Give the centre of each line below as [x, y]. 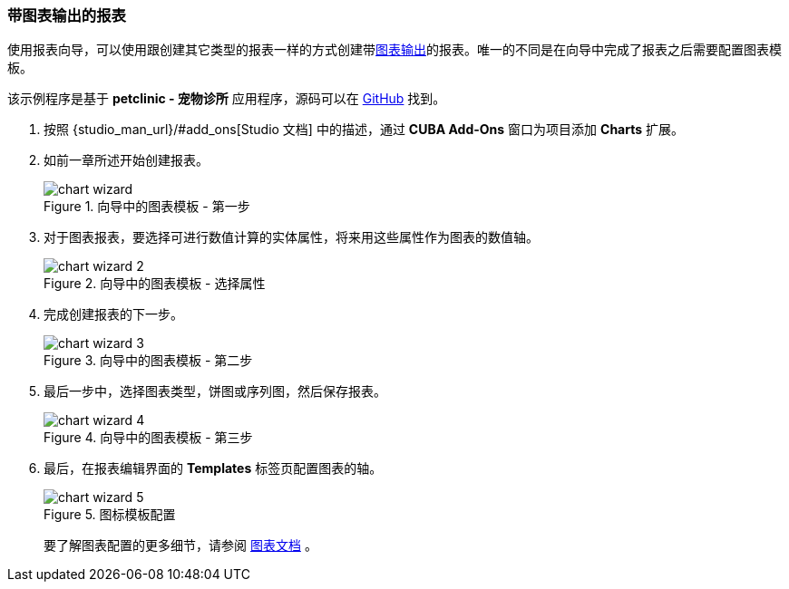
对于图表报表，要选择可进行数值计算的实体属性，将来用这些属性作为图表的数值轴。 [291, 237]
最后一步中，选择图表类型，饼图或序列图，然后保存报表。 [215, 391]
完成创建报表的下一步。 [113, 314]
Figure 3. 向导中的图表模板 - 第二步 [148, 361]
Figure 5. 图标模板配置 [110, 515]
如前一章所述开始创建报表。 [126, 160]
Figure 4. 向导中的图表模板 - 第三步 [148, 438]
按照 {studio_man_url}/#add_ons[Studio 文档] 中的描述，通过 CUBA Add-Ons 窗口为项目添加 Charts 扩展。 [364, 130]
